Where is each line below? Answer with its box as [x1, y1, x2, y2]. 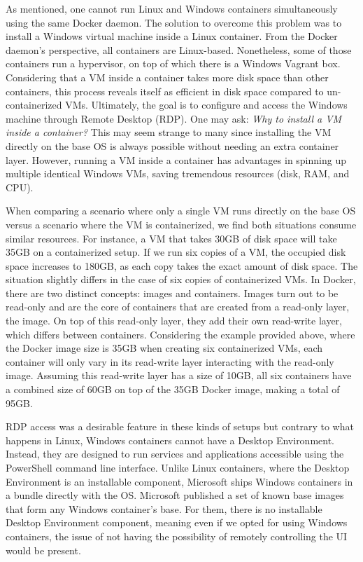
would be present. [6, 542, 81, 557]
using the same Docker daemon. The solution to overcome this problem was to [6, 15, 342, 29]
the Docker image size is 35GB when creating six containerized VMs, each [6, 341, 323, 355]
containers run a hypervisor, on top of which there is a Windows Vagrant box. [6, 56, 341, 71]
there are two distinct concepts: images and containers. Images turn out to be [6, 285, 339, 300]
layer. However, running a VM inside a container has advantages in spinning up [6, 152, 346, 167]
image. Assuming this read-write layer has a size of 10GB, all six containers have [6, 368, 352, 383]
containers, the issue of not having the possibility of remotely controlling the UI [6, 528, 348, 543]
